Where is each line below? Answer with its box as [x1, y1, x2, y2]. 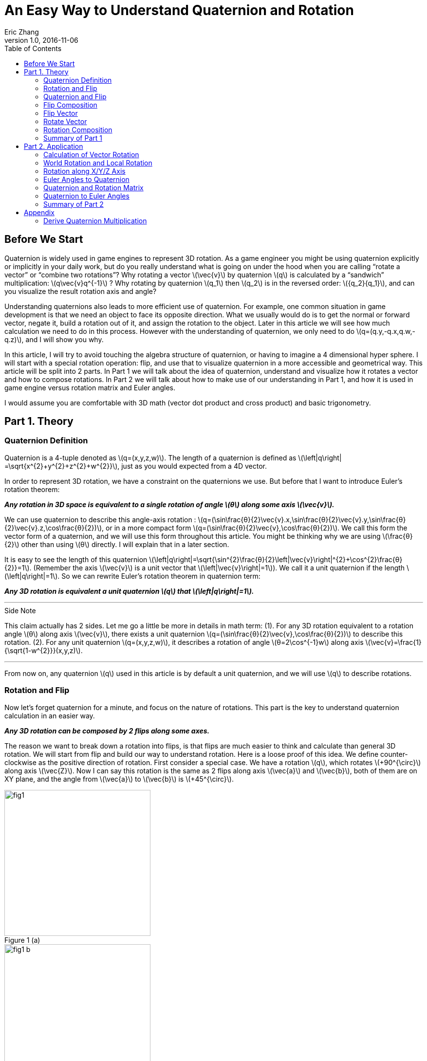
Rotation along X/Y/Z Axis [43, 166, 126, 175]
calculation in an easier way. [4, 711, 95, 720]
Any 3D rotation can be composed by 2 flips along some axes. [4, 726, 210, 735]
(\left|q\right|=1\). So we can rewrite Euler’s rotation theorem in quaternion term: [4, 571, 260, 580]
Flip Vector [43, 109, 78, 117]
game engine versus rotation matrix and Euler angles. [4, 383, 176, 392]
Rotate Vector [43, 117, 87, 126]
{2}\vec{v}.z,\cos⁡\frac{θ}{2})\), [4, 523, 104, 532]
